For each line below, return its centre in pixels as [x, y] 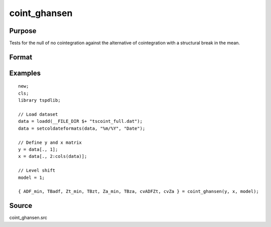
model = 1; [32, 177]
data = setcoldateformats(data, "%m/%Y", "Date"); [82, 128]
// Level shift [37, 171]
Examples [25, 73]
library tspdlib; [39, 100]
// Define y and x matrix [50, 142]
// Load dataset [38, 115]
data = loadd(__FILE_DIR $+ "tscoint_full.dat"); [81, 121]
